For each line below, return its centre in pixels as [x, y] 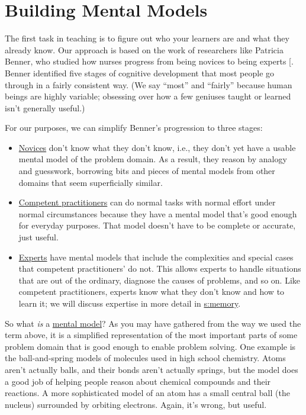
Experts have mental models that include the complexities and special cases [156, 257]
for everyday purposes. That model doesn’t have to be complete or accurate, [157, 225]
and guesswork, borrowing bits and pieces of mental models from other [147, 171]
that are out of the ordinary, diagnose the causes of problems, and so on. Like [159, 280]
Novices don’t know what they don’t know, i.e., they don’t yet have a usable [157, 147]
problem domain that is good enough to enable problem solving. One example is [150, 346]
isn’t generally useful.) [45, 107]
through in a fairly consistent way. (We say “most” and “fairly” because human [149, 84]
